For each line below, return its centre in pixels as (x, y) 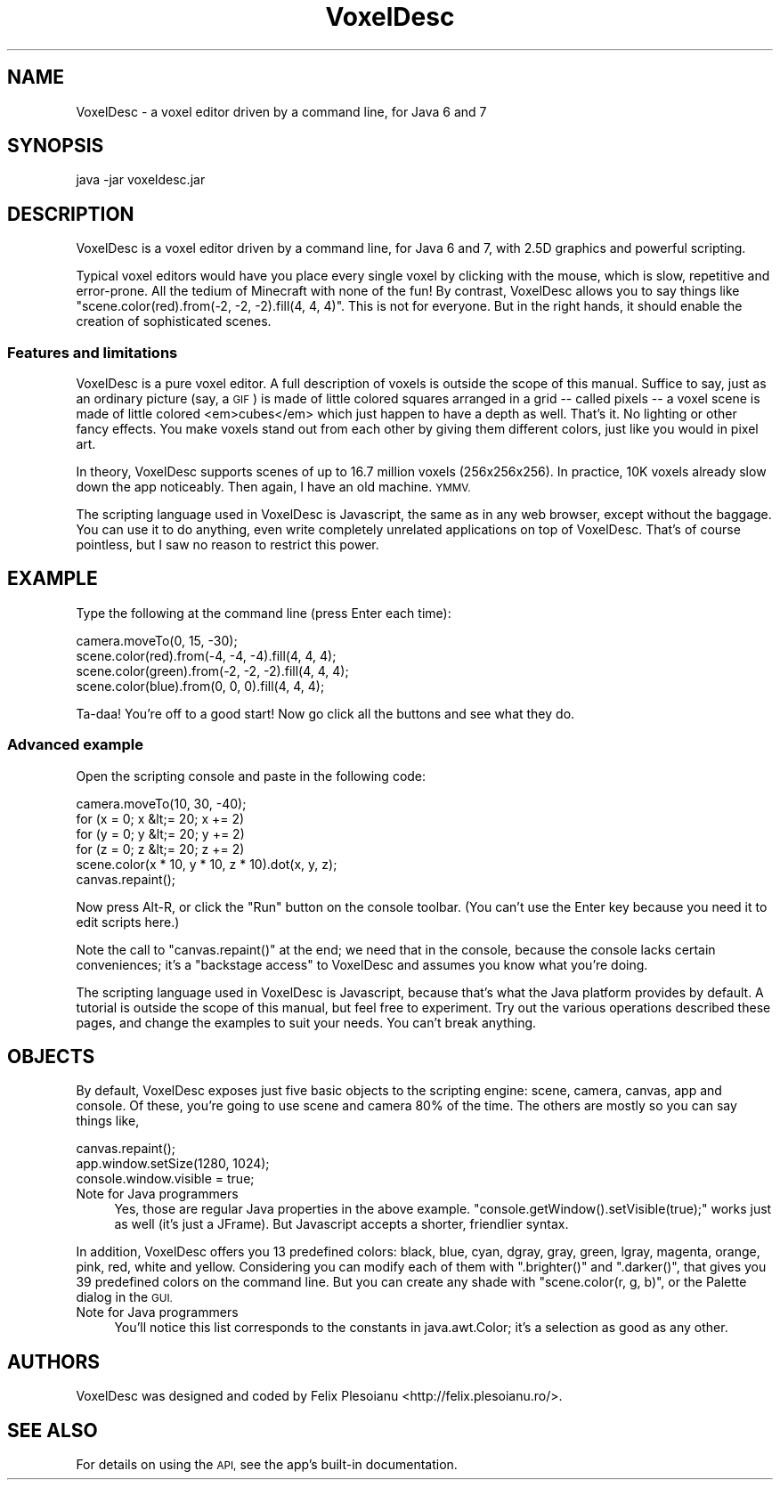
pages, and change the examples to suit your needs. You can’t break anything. (306, 1022)
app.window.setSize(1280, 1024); (173, 1164)
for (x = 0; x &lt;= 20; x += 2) (160, 818)
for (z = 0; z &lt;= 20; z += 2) (160, 849)
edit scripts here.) (128, 922)
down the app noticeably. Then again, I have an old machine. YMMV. (273, 487)
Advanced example (76, 745)
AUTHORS (54, 1361)
